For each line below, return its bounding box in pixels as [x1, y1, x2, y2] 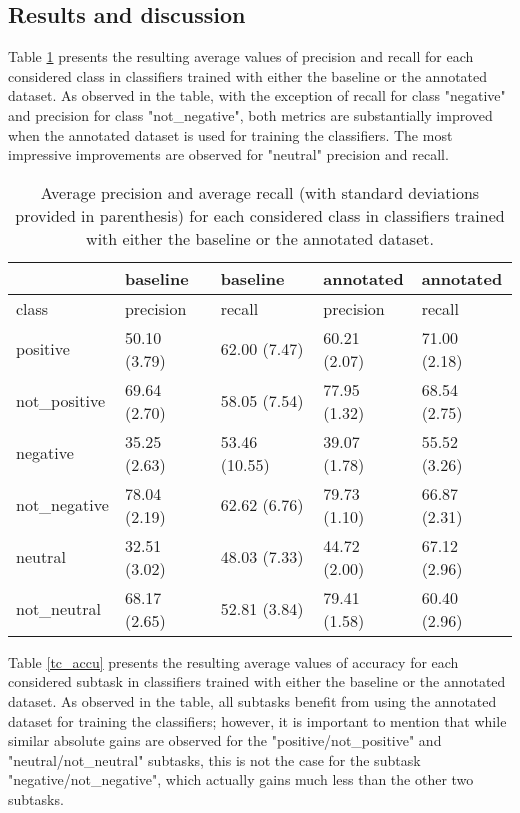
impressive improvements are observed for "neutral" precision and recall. [8, 144, 449, 165]
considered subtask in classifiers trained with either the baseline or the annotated [8, 671, 506, 692]
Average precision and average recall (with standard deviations [40, 180, 480, 204]
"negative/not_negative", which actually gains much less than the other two [8, 769, 474, 790]
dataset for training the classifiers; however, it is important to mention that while [8, 710, 507, 731]
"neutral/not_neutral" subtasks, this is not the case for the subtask [8, 749, 421, 770]
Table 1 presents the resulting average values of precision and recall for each [8, 46, 474, 67]
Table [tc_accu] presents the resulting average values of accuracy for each [8, 651, 459, 672]
